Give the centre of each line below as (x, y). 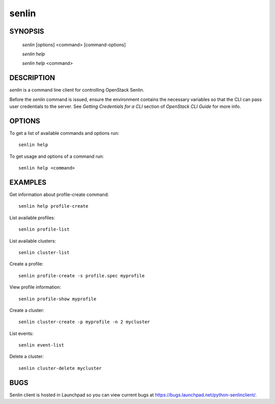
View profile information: (35, 287)
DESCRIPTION (32, 78)
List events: (21, 333)
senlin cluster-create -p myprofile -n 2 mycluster (84, 322)
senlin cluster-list (44, 252)
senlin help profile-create (53, 206)
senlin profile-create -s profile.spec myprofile (82, 276)
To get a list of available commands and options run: (64, 133)
